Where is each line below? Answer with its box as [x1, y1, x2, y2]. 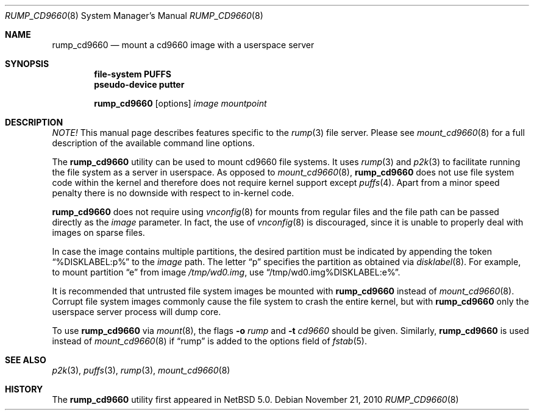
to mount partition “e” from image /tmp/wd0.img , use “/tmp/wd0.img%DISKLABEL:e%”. [52, 267, 400, 277]
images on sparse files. [52, 227, 145, 238]
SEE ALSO [5, 355, 46, 365]
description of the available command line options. [52, 138, 255, 148]
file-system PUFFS [94, 69, 171, 79]
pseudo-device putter [94, 79, 185, 90]
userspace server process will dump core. [52, 307, 221, 317]
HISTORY [5, 384, 43, 394]
